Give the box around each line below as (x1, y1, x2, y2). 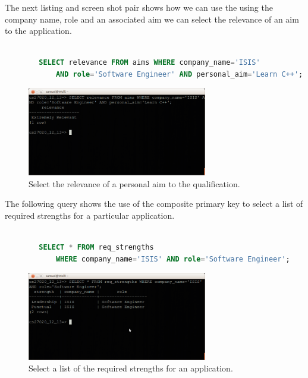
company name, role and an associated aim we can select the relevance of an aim (5, 12, 299, 25)
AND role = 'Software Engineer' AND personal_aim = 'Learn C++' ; (55, 70, 303, 78)
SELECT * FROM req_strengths (39, 243, 154, 251)
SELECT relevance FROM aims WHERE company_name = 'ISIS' (39, 58, 260, 67)
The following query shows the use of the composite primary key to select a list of (5, 197, 303, 210)
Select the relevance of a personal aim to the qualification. (29, 177, 240, 190)
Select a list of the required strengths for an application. (29, 362, 233, 374)
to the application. (5, 24, 72, 37)
